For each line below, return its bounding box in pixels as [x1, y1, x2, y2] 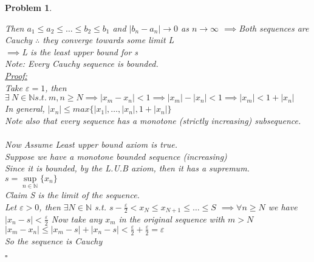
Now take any [51, 212, 103, 225]
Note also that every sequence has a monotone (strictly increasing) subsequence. [5, 114, 301, 126]
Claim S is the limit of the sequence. [5, 188, 140, 201]
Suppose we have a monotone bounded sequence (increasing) [5, 150, 227, 162]
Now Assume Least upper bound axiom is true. [5, 137, 178, 150]
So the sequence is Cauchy [5, 234, 103, 247]
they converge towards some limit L [43, 33, 174, 46]
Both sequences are [239, 21, 309, 34]
